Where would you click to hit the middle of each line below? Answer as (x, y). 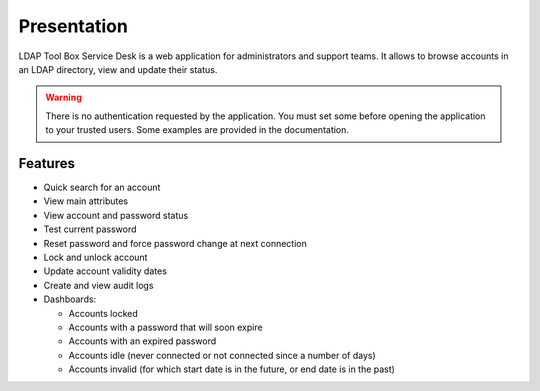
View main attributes (86, 201)
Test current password (90, 229)
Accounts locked (103, 313)
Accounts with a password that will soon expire (166, 327)
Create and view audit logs (98, 285)
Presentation (73, 26)
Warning (63, 97)
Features (46, 163)
